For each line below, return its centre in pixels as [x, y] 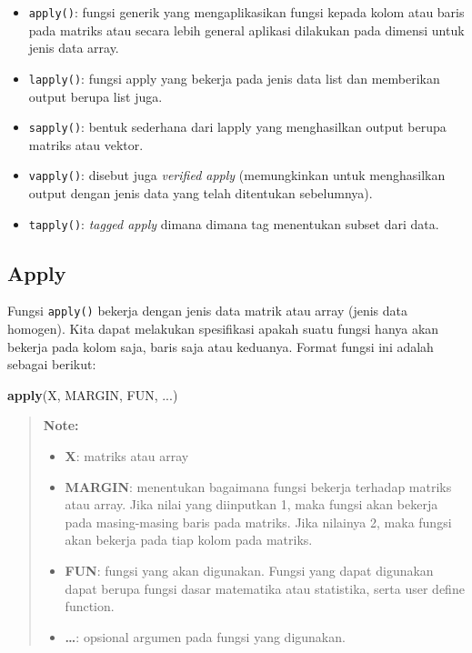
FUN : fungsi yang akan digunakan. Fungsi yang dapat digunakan [249, 571]
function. [90, 606]
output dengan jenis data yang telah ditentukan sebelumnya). [201, 193]
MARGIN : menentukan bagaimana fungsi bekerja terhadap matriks [258, 486]
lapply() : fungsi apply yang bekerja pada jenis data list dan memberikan [234, 78]
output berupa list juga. [95, 96]
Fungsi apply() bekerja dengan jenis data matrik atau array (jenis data [208, 311]
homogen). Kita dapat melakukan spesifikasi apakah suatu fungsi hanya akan [223, 329]
